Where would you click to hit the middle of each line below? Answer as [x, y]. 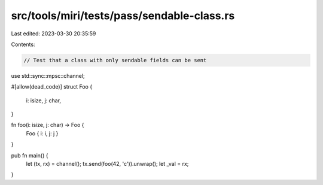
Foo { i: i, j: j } [42, 133]
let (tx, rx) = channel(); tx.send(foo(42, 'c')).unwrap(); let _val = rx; [107, 164]
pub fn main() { [30, 155]
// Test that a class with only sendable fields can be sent [115, 60]
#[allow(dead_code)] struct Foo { [52, 87]
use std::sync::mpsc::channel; [48, 75]
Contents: [23, 44]
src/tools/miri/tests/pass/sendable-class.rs [123, 16]
